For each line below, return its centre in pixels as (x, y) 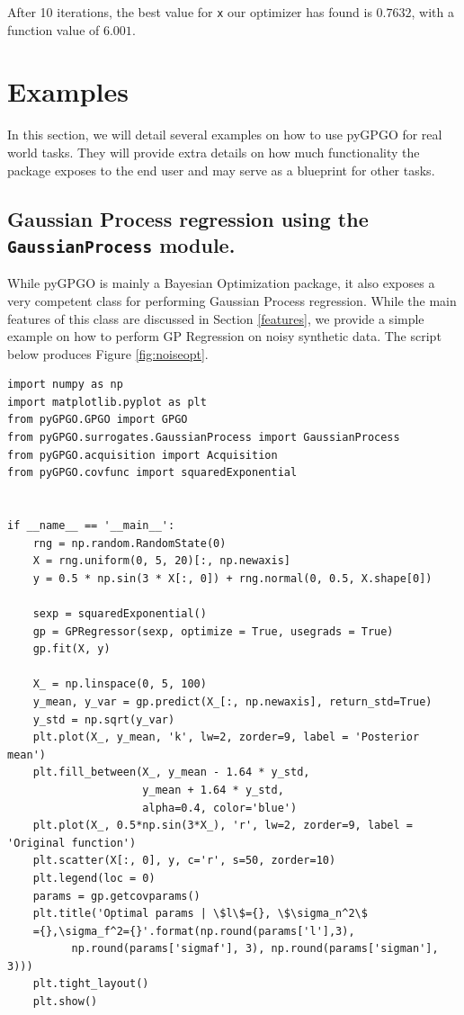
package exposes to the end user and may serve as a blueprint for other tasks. (221, 170)
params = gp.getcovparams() (116, 896)
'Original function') (72, 843)
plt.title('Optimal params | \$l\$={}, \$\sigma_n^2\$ (200, 914)
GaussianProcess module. (121, 244)
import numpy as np (65, 385)
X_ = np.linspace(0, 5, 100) (120, 684)
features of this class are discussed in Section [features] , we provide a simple (216, 318)
